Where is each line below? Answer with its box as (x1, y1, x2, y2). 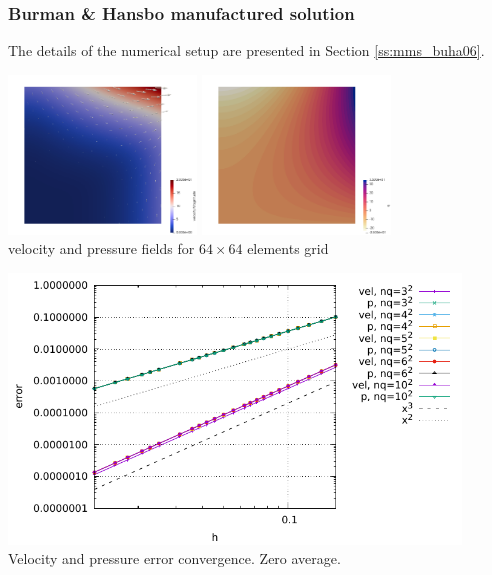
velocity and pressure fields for (8, 238, 195, 259)
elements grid (247, 238, 329, 259)
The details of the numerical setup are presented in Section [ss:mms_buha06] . (8, 40, 485, 61)
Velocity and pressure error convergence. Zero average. (8, 548, 341, 569)
